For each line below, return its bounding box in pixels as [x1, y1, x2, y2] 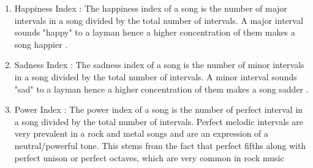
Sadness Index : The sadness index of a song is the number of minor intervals [14, 58, 304, 71]
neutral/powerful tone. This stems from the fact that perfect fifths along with [14, 139, 306, 151]
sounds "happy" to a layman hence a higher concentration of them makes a [14, 26, 295, 39]
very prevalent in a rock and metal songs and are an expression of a [14, 127, 269, 140]
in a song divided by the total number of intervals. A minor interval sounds [14, 70, 297, 83]
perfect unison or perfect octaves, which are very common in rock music [14, 151, 284, 164]
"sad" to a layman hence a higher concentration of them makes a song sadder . [14, 82, 309, 95]
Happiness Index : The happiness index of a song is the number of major [14, 2, 287, 14]
